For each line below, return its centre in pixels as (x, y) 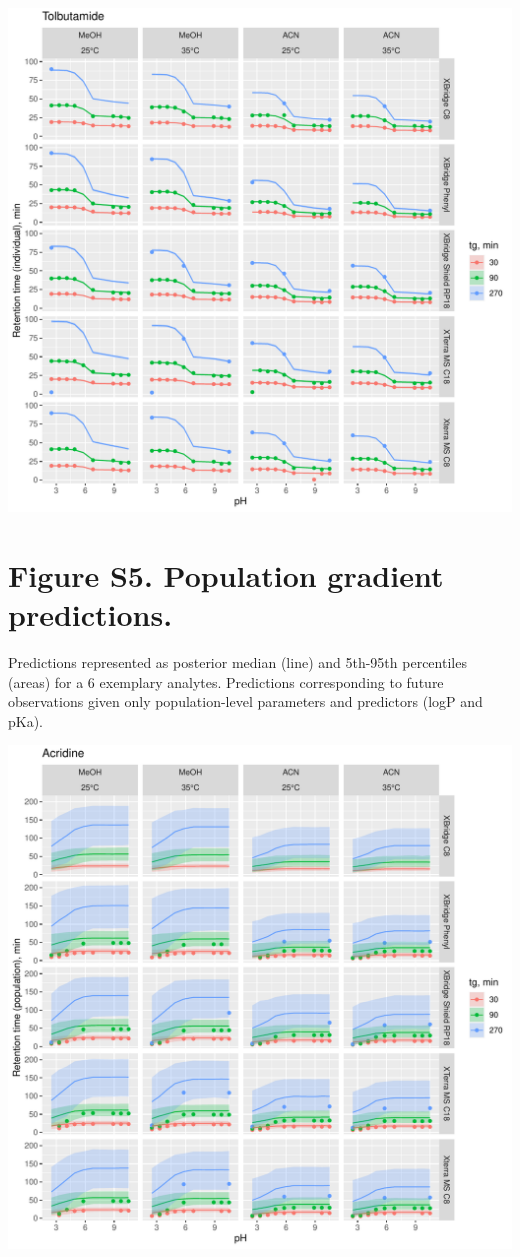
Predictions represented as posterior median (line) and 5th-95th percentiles (237, 661)
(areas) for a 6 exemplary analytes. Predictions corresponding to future (226, 681)
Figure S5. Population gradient (226, 574)
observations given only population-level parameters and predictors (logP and (245, 701)
